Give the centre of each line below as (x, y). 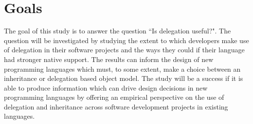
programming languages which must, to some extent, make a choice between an (122, 69)
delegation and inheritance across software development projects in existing (116, 106)
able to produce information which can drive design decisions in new (106, 87)
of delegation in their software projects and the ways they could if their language (124, 50)
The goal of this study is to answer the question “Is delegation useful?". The (117, 31)
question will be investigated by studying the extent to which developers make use (126, 40)
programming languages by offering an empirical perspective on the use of (114, 97)
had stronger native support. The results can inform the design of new (109, 59)
